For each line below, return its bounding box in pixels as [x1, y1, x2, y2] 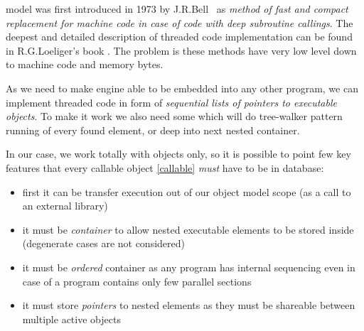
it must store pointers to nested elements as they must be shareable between [22, 298, 355, 313]
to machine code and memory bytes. [6, 57, 164, 72]
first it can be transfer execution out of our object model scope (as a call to [22, 184, 351, 199]
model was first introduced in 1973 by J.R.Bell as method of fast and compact [6, 1, 348, 16]
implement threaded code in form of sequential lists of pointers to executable [6, 94, 337, 109]
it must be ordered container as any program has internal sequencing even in [22, 259, 355, 274]
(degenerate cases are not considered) [22, 236, 185, 251]
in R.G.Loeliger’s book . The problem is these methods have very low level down [6, 43, 357, 58]
